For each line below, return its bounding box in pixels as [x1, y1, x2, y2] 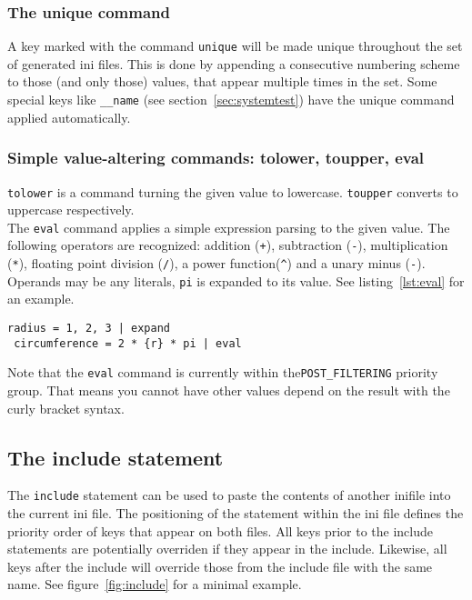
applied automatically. [7, 107, 131, 126]
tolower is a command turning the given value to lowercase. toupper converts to [7, 182, 458, 201]
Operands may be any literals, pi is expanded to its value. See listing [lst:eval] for [7, 271, 465, 290]
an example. [7, 289, 75, 308]
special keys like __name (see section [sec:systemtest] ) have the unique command [7, 90, 455, 109]
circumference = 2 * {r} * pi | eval [14, 336, 242, 350]
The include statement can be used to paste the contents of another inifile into [7, 485, 451, 505]
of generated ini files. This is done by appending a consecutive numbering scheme [7, 54, 460, 73]
